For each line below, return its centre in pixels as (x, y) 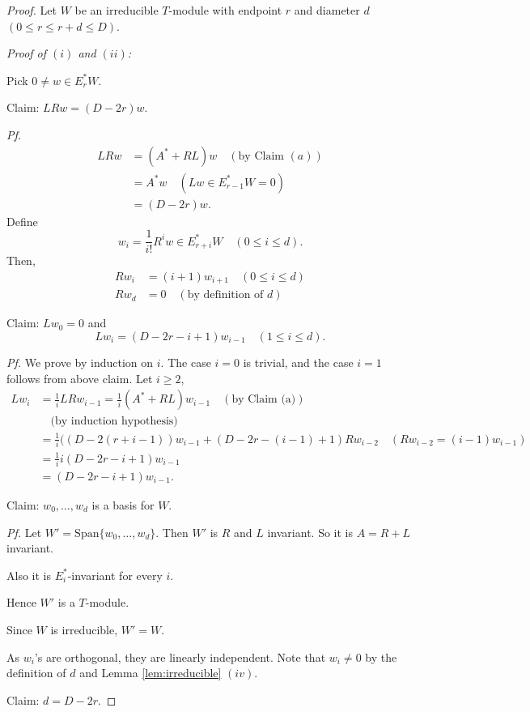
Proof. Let (32, 10)
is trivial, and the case (298, 362)
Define (22, 221)
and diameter (327, 10)
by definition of (225, 295)
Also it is (29, 575)
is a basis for (123, 505)
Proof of (27, 53)
